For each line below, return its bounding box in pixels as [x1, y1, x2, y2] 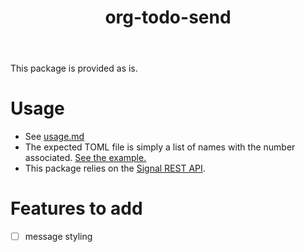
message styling [24, 231, 93, 243]
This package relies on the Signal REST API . [24, 162, 206, 175]
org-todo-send [104, 6, 232, 29]
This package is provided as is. [10, 62, 138, 75]
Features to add [10, 197, 143, 220]
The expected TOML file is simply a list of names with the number [24, 141, 296, 153]
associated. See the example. [24, 152, 147, 164]
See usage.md [24, 131, 85, 143]
